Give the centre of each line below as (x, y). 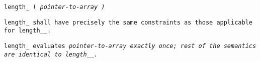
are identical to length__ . (51, 54)
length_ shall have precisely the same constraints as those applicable (128, 22)
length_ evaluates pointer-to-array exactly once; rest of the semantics (130, 46)
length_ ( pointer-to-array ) (55, 7)
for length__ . (28, 31)
